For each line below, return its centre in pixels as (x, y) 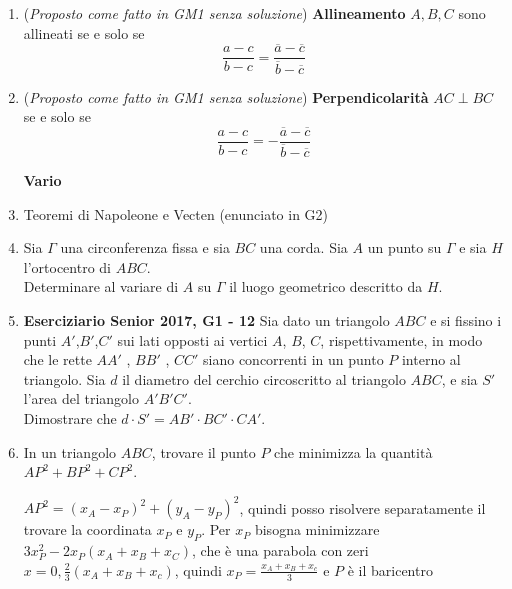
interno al (431, 359)
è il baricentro (390, 569)
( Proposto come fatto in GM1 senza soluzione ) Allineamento (214, 13)
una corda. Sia (303, 247)
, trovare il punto (203, 451)
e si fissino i (466, 320)
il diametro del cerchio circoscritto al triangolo (264, 378)
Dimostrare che (70, 418)
